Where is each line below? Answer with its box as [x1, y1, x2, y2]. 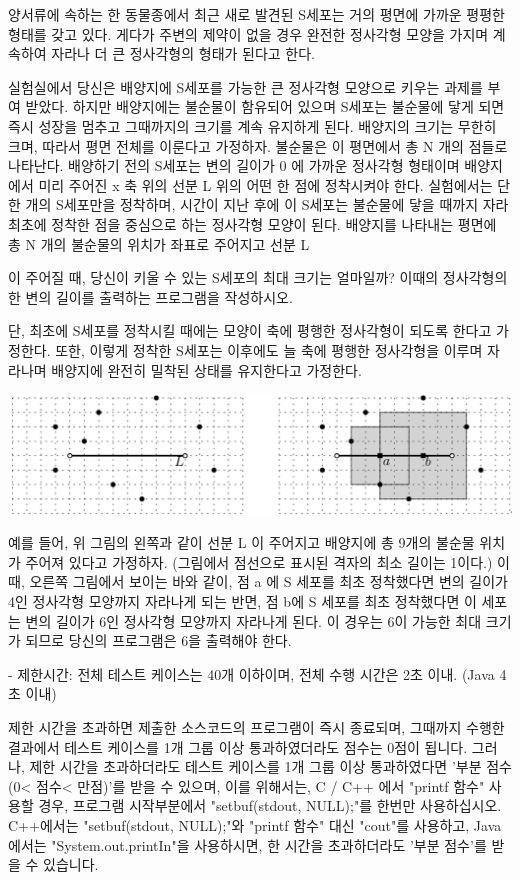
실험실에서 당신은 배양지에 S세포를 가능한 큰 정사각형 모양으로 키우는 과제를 [8, 76, 483, 97]
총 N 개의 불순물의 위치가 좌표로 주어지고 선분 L [8, 233, 310, 254]
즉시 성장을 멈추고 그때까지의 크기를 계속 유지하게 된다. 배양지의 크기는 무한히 [8, 115, 497, 136]
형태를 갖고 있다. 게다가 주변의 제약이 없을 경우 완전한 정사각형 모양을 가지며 [8, 23, 489, 44]
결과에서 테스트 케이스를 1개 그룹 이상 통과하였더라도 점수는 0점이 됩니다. [8, 736, 468, 757]
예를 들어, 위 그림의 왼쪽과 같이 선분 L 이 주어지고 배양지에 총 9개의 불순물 [8, 532, 475, 553]
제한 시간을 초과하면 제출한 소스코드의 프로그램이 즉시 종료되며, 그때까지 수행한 [8, 717, 505, 738]
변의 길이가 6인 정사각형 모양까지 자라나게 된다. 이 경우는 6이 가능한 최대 [25, 610, 482, 631]
